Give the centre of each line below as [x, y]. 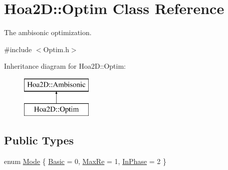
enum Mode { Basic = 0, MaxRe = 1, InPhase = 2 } [85, 161]
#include [18, 49]
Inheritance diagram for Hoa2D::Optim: [65, 66]
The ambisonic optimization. [48, 32]
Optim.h [56, 49]
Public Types [39, 140]
